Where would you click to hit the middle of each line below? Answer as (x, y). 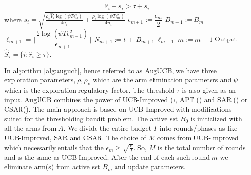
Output (226, 39)
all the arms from (30, 128)
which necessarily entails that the (54, 147)
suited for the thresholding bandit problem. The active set (91, 118)
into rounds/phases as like (199, 128)
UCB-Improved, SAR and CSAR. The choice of (75, 137)
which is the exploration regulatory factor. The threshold (89, 89)
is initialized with (216, 118)
